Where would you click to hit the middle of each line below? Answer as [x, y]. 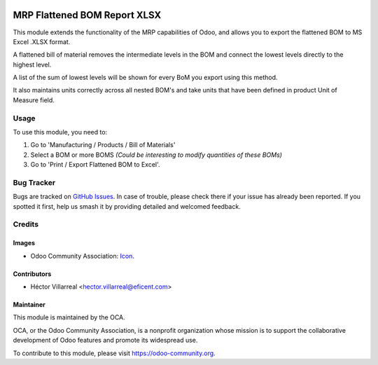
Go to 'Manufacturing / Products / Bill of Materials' [103, 145]
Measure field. [34, 100]
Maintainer [29, 305]
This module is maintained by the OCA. [69, 317]
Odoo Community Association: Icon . [82, 256]
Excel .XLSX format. [42, 41]
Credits [26, 224]
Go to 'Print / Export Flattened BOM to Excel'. [95, 165]
